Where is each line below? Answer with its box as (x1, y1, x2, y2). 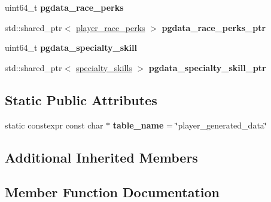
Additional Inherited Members (5, 148, 198, 166)
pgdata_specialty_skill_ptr (148, 61, 266, 74)
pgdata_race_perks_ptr (162, 21, 266, 33)
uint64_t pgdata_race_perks (5, 1, 124, 13)
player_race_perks (75, 21, 145, 33)
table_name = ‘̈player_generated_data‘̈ (112, 118, 267, 131)
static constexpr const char (5, 118, 103, 131)
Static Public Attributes (5, 90, 157, 109)
